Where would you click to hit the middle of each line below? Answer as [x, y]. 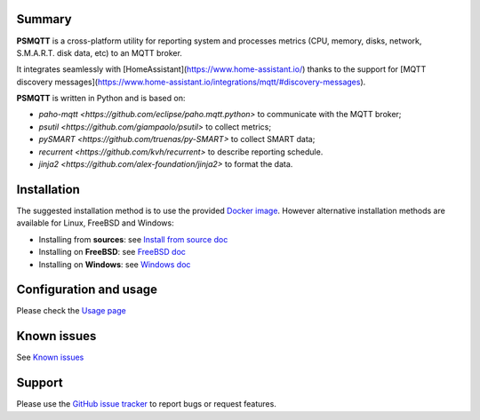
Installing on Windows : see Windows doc [115, 264]
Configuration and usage [87, 290]
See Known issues [50, 357]
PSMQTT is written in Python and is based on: [101, 99]
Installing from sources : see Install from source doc [133, 239]
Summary [44, 19]
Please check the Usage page [71, 311]
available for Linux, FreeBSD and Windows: [95, 223]
